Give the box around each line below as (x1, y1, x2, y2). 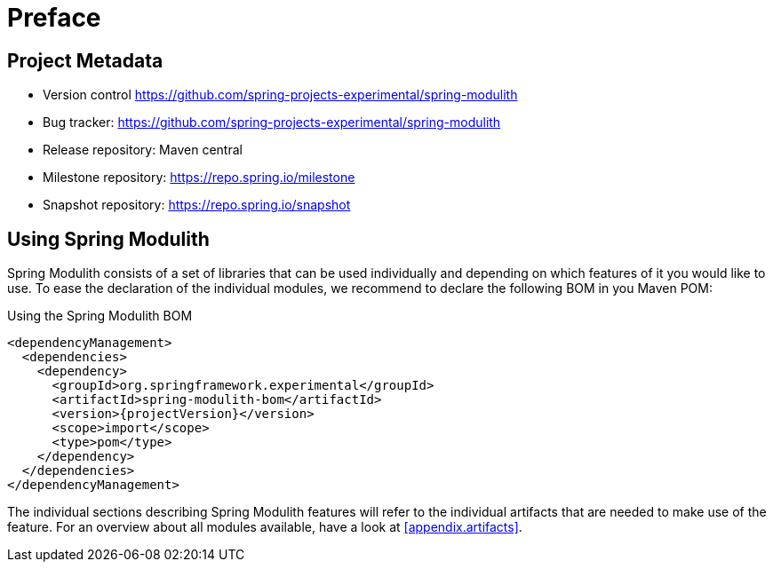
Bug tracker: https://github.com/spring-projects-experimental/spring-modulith (43, 115, 501, 130)
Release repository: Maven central (43, 142, 243, 158)
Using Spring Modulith (7, 227, 210, 250)
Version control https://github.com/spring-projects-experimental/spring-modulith (43, 87, 518, 103)
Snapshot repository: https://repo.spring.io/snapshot (43, 197, 351, 213)
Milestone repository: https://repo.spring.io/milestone (43, 170, 355, 186)
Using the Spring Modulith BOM (7, 308, 193, 324)
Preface (7, 3, 101, 33)
